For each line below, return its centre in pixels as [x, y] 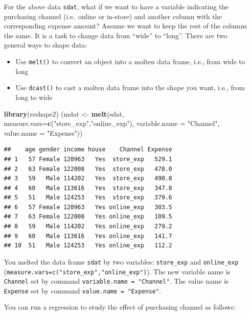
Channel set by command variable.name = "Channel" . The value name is [116, 281]
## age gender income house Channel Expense [88, 150]
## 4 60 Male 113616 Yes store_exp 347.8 [88, 188]
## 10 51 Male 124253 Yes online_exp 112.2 [88, 246]
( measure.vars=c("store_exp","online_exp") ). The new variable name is [117, 271]
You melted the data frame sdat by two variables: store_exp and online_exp [121, 261]
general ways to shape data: [46, 45]
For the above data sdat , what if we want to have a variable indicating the [116, 6]
